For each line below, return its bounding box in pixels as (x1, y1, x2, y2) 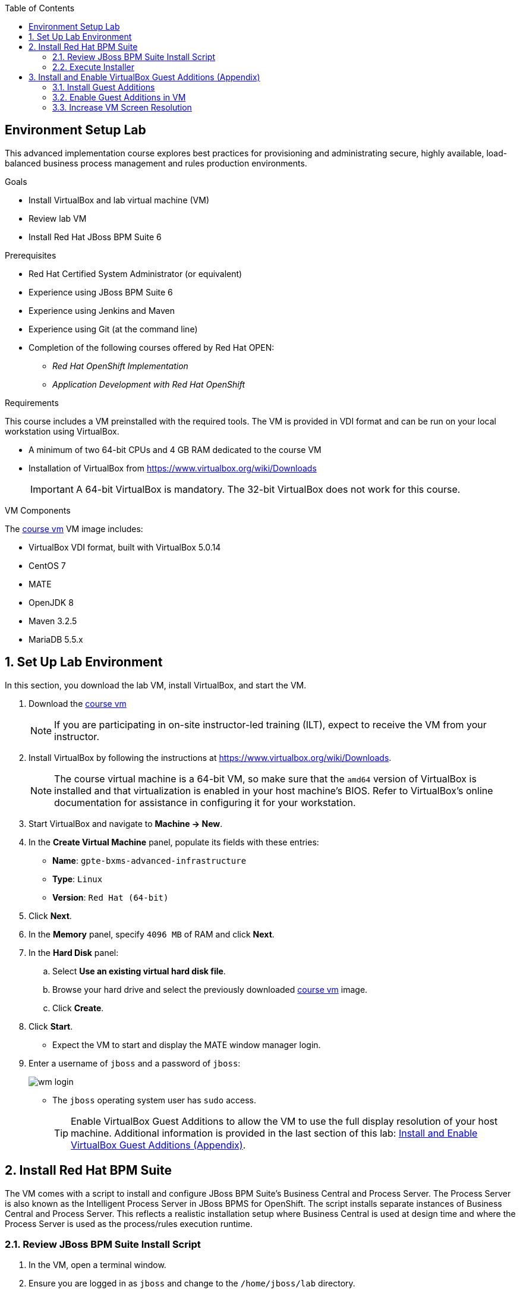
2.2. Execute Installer (52, 62, 134, 72)
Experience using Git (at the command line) (29, 323, 198, 334)
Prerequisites (5, 250, 56, 260)
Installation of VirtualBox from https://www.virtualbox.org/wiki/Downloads (29, 463, 317, 473)
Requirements (5, 397, 59, 408)
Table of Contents (5, 3, 75, 13)
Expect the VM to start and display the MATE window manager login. (52, 1039, 321, 1050)
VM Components (5, 505, 71, 515)
